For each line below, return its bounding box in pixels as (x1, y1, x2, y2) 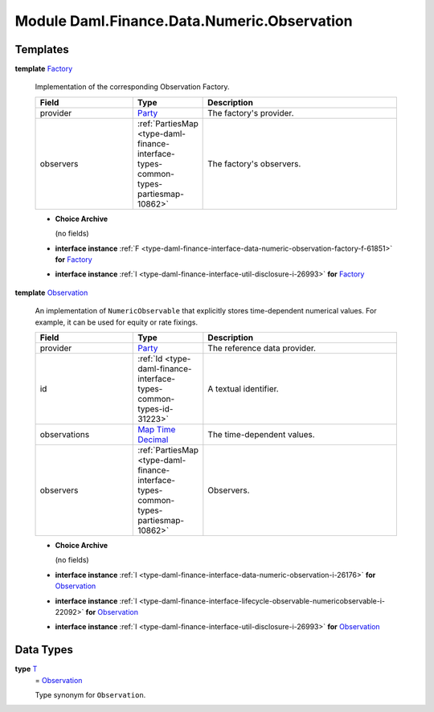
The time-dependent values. (207, 428, 315, 440)
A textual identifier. (207, 383, 279, 394)
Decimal (137, 434, 169, 445)
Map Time (137, 424, 176, 435)
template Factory (14, 64, 73, 74)
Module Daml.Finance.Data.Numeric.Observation (14, 12, 353, 30)
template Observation (14, 288, 88, 297)
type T (14, 664, 38, 674)
